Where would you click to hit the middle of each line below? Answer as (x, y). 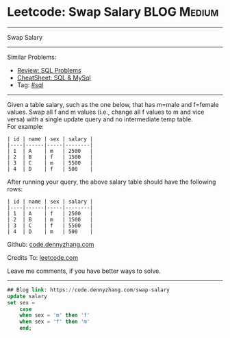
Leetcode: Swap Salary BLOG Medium (113, 12)
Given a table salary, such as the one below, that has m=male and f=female (113, 104)
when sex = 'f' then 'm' (55, 322)
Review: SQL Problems (49, 70)
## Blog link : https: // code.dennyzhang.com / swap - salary (88, 290)
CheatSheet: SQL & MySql (54, 77)
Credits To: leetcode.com (43, 257)
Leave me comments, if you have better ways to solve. (84, 271)
